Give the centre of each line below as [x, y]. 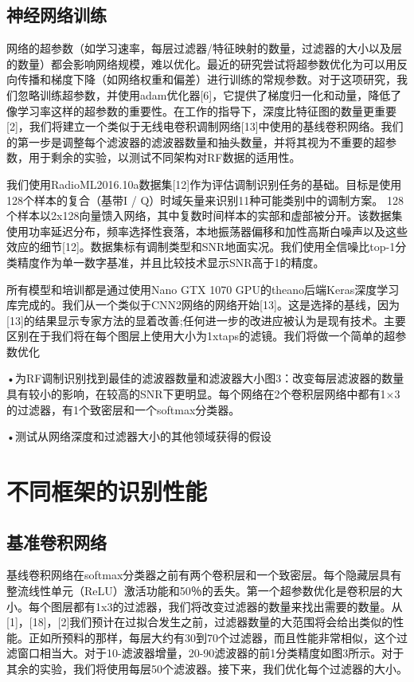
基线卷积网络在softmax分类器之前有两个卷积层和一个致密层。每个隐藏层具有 [204, 575]
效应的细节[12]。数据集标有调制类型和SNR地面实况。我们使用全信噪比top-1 [201, 247]
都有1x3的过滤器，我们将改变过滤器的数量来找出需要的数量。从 [238, 606]
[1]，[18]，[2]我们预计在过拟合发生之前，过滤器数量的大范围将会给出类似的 [200, 622]
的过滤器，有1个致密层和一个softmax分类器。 [123, 409]
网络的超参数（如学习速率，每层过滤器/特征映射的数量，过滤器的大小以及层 [204, 48]
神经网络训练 [57, 15]
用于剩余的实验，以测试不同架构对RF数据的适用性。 [164, 157]
